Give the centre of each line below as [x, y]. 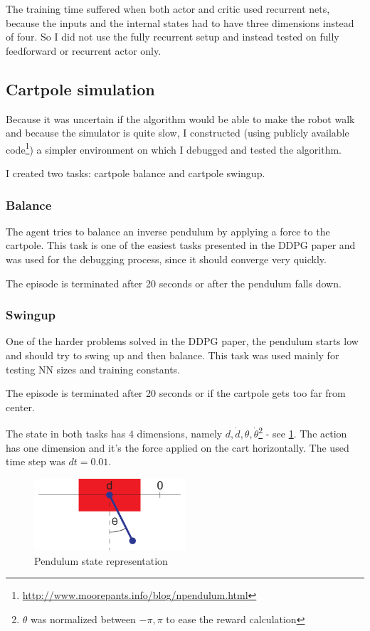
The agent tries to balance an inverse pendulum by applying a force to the [168, 231]
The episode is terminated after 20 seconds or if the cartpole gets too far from [176, 393]
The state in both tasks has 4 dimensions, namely [114, 434]
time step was [36, 461]
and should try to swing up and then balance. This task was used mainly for [173, 355]
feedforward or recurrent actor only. [84, 50]
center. [20, 407]
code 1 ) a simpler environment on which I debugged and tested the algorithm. [174, 148]
